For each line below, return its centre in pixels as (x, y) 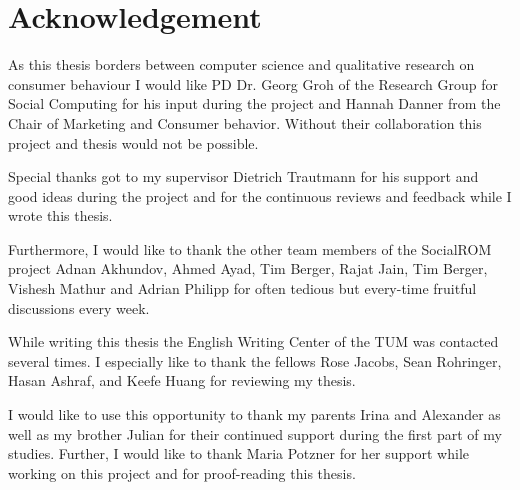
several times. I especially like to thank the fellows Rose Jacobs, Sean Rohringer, (255, 360)
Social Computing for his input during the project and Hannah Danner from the (254, 103)
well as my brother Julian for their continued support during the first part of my (255, 433)
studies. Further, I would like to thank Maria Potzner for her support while (239, 453)
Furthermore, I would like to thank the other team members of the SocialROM (250, 248)
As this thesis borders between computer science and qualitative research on (241, 64)
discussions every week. (79, 307)
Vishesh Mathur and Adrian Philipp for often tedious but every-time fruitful (242, 288)
